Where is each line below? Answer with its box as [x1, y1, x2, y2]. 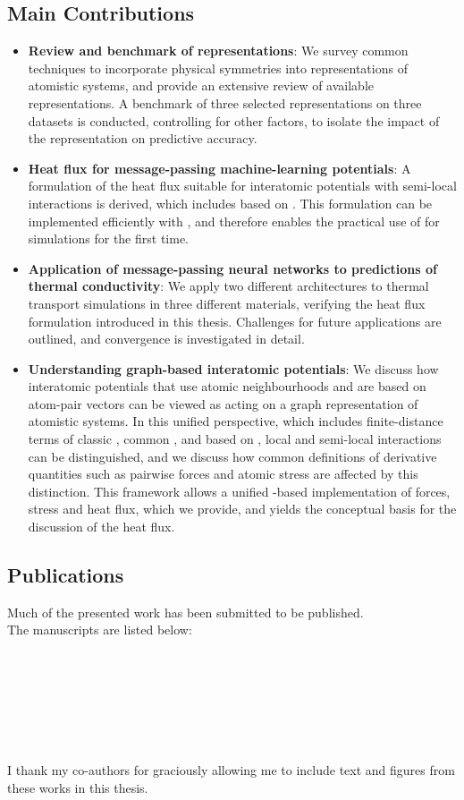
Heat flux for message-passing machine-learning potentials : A [28, 158, 411, 177]
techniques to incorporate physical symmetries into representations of [28, 58, 408, 77]
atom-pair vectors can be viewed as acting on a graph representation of [28, 394, 418, 413]
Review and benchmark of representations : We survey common [28, 41, 409, 60]
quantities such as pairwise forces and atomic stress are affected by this [28, 464, 418, 483]
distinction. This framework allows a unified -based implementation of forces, [28, 481, 451, 500]
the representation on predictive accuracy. [28, 129, 257, 148]
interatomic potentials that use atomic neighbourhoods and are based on [28, 377, 426, 396]
